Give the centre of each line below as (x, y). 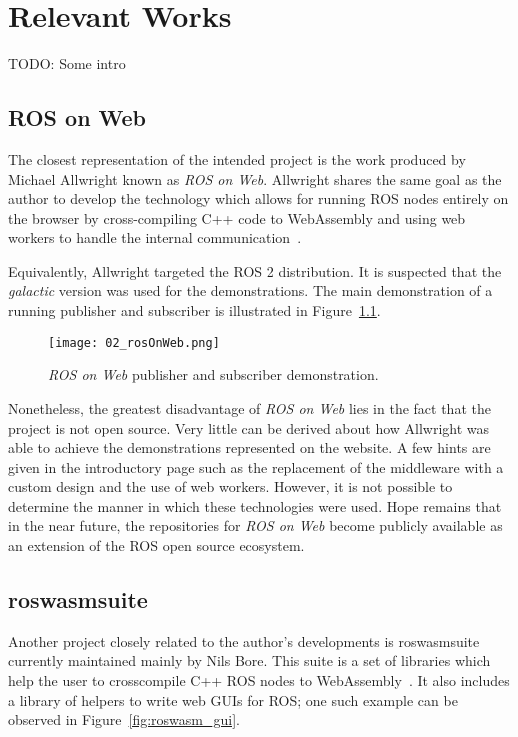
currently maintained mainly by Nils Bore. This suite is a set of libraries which (249, 660)
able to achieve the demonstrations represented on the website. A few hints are (249, 447)
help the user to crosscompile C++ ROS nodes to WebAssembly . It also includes (259, 680)
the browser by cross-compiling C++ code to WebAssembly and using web (237, 217)
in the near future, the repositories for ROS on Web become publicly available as (255, 525)
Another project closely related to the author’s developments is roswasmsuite (244, 640)
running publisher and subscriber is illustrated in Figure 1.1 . (194, 310)
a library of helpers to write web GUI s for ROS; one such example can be (233, 699)
